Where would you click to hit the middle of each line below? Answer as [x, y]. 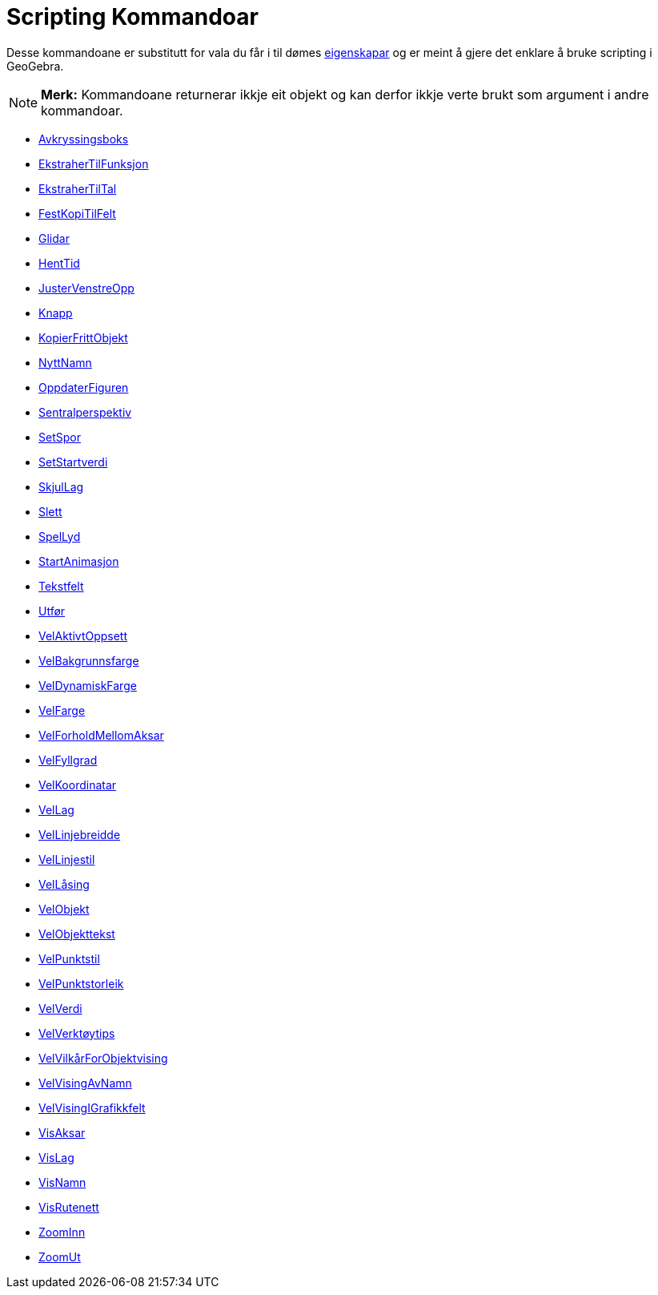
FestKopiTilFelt [77, 213]
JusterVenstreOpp [86, 288]
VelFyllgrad [68, 760]
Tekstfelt [61, 586]
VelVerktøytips [77, 1033]
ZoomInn [62, 1232]
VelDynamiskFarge [88, 685]
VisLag [56, 1157]
